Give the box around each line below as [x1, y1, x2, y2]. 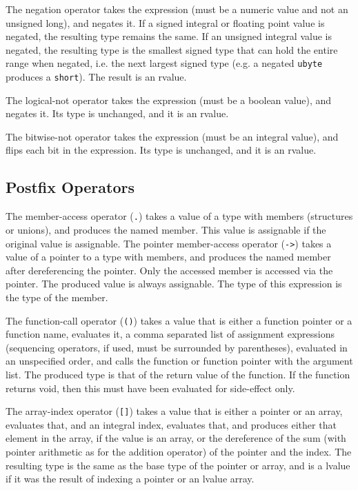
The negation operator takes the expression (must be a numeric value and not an [6, 2, 348, 16]
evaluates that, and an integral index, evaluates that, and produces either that [6, 417, 337, 431]
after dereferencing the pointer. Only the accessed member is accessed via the [6, 263, 333, 277]
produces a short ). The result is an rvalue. [6, 70, 187, 84]
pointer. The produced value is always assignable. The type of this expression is [6, 276, 342, 291]
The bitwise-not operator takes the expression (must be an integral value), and [6, 129, 339, 143]
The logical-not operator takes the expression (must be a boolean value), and [6, 92, 332, 107]
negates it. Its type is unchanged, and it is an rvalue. [6, 106, 229, 121]
